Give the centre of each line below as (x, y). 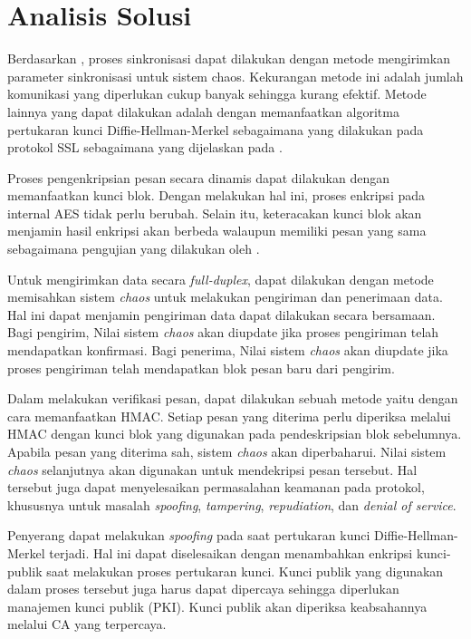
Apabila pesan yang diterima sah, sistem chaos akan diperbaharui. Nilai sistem (227, 451)
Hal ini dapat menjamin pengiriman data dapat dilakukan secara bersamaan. (221, 314)
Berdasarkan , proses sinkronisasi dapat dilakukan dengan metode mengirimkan (229, 58)
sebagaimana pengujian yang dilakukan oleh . (134, 249)
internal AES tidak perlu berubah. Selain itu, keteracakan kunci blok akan (215, 213)
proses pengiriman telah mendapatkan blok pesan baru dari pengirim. (201, 368)
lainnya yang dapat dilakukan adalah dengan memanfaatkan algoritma (203, 111)
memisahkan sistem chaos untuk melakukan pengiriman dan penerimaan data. (225, 297)
